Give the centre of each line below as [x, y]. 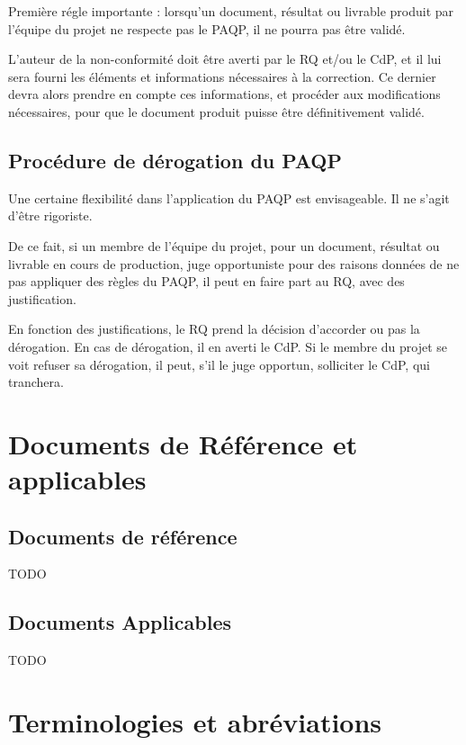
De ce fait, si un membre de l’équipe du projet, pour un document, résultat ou [224, 245]
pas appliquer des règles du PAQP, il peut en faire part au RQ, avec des [206, 281]
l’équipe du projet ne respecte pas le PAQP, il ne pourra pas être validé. [207, 28]
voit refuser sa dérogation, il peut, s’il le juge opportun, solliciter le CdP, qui [219, 364]
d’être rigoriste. [50, 215]
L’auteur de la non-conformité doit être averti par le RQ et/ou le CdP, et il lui [225, 59]
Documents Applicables [120, 622]
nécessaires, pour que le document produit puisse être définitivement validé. [216, 111]
